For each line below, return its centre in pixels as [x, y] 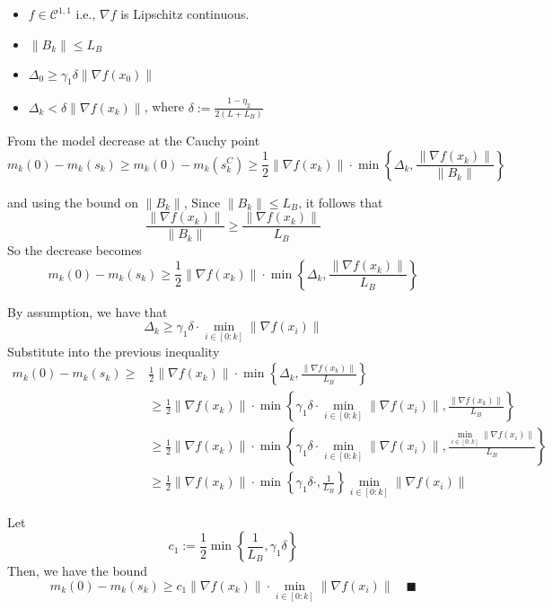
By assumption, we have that [88, 311]
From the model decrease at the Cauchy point [134, 140]
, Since [202, 202]
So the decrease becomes [75, 250]
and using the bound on [73, 202]
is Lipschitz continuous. [185, 13]
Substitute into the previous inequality [114, 351]
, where [164, 106]
